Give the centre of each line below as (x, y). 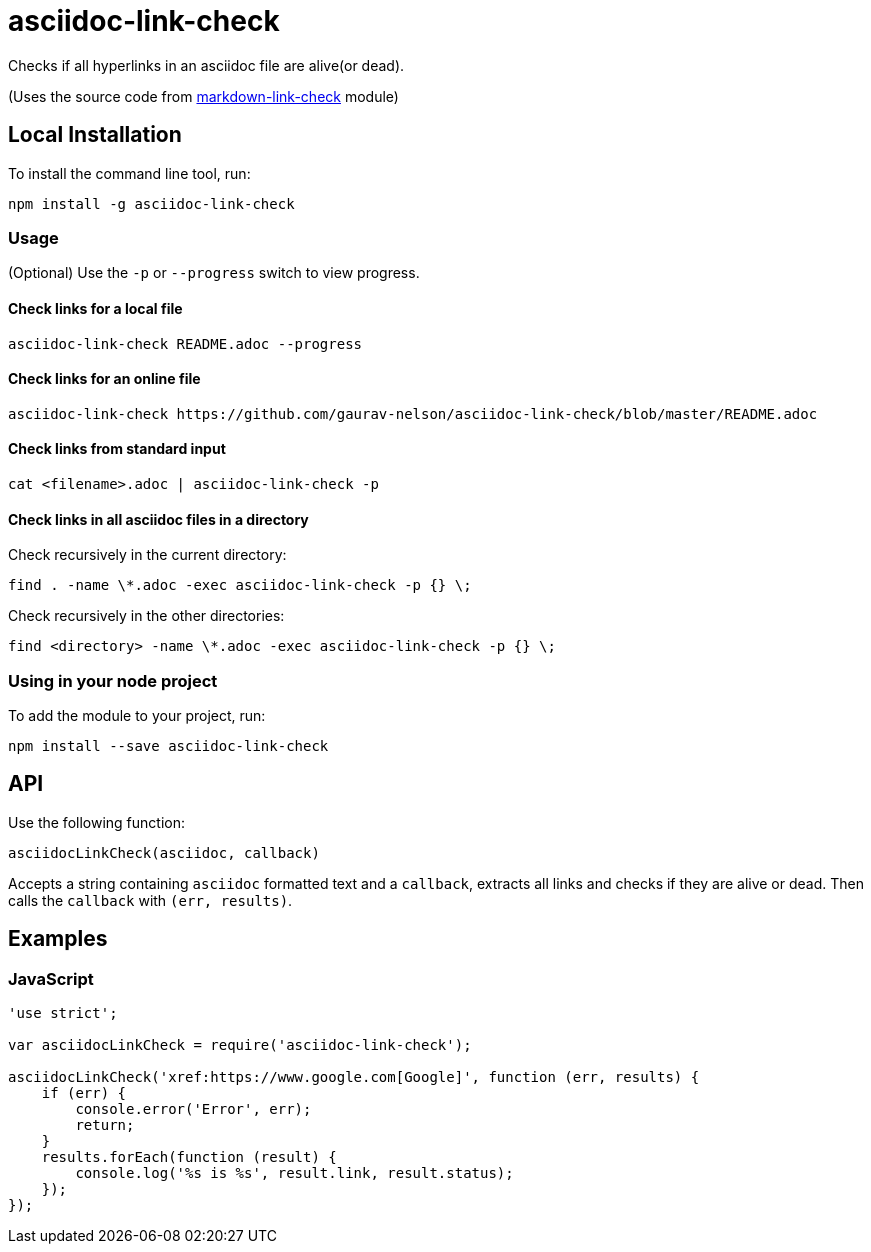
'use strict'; (63, 1013)
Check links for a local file (95, 308)
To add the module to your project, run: (137, 715)
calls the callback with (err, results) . (150, 900)
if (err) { (84, 1093)
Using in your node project (113, 680)
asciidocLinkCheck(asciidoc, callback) (164, 852)
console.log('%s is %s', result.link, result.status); (294, 1173)
